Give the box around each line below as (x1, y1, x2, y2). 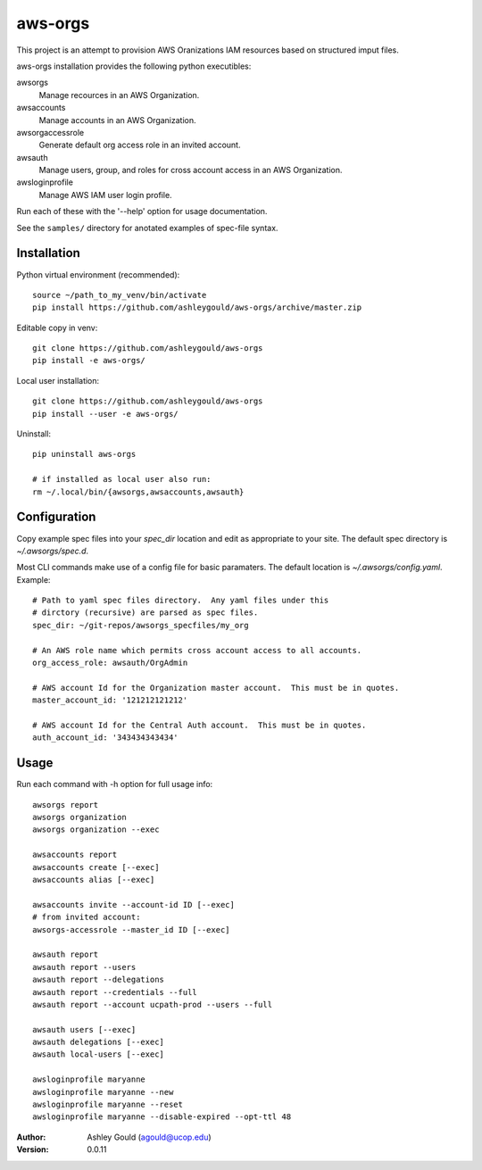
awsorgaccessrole (16, 127, 85, 137)
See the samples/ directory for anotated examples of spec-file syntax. (16, 222, 278, 233)
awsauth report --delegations (32, 975, 165, 985)
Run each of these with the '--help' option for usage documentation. (16, 206, 268, 217)
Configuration (16, 510, 96, 525)
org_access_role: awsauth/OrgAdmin (32, 658, 188, 668)
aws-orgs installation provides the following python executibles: (16, 61, 252, 71)
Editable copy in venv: (16, 322, 98, 333)
